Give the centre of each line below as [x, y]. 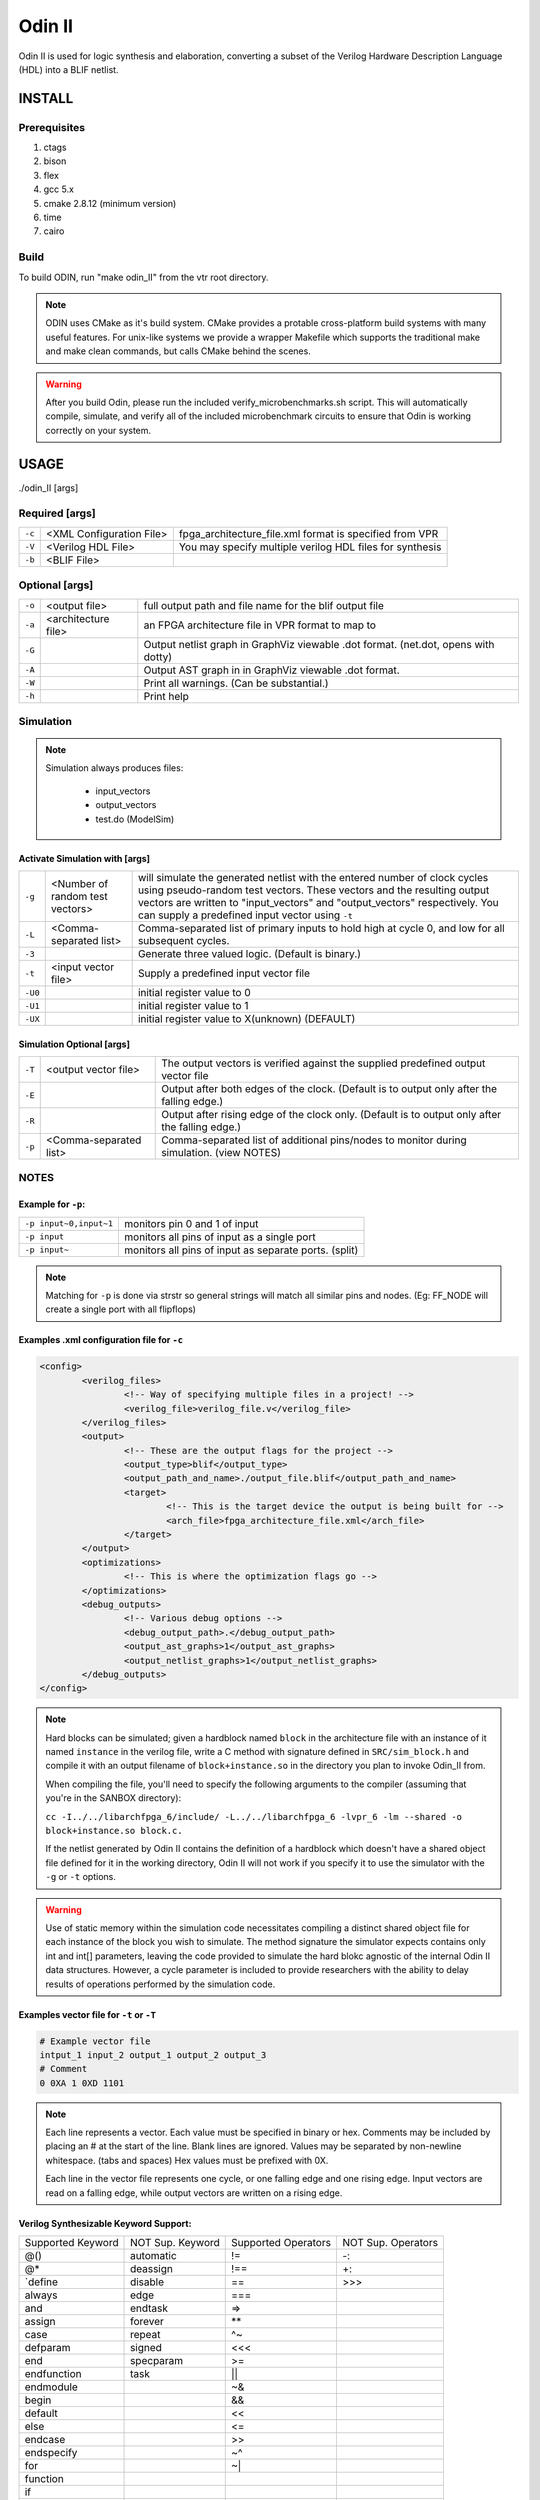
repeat [145, 2335]
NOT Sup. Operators [390, 2243]
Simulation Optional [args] [74, 1044]
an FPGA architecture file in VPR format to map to [260, 625]
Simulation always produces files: [114, 768]
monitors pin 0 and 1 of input [191, 1223]
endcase [45, 2440]
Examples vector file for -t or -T [87, 2014]
